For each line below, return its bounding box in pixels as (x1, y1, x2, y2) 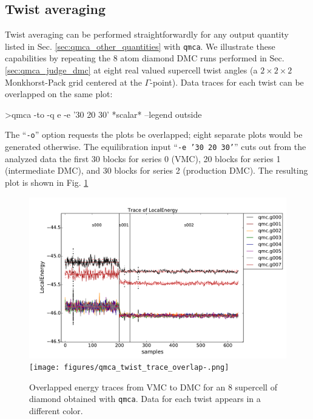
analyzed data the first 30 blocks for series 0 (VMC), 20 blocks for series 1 (5, 152, 281, 165)
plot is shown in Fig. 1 (5, 175, 89, 188)
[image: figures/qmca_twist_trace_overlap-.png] (29, 363, 229, 372)
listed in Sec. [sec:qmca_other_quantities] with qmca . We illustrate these (5, 39, 275, 52)
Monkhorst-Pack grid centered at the (5, 75, 142, 88)
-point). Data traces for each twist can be (150, 75, 304, 88)
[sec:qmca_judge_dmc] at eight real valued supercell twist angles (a (5, 64, 258, 77)
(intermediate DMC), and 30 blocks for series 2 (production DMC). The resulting (5, 164, 308, 177)
